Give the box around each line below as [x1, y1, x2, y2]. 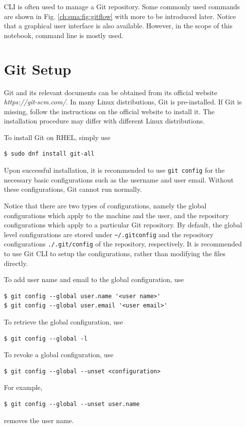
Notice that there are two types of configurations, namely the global [4, 200, 207, 210]
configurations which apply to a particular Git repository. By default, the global [4, 220, 242, 230]
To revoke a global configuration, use [4, 349, 114, 360]
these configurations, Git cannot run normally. [4, 184, 142, 194]
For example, [4, 382, 43, 392]
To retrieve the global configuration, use [4, 316, 123, 326]
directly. [4, 258, 28, 268]
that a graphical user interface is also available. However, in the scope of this [4, 20, 232, 31]
